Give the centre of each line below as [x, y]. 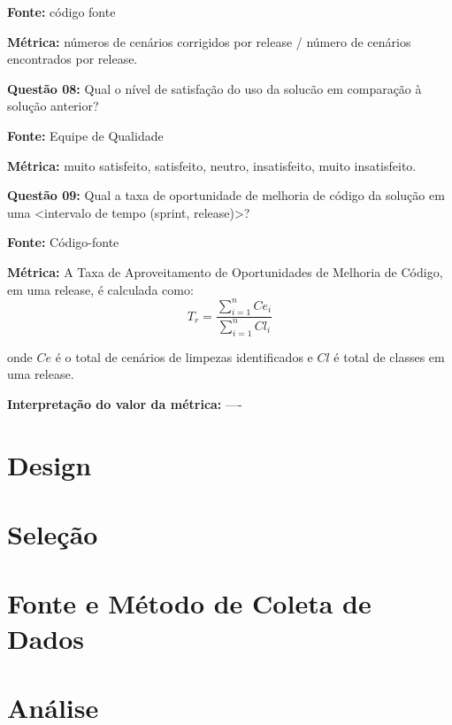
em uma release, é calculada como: [100, 289]
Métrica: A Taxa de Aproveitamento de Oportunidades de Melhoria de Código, [225, 271]
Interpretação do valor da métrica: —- [125, 403]
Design [50, 464]
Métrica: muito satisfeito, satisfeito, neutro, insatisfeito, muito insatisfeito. [212, 165]
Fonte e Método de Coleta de [189, 603]
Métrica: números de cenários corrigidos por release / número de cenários [209, 41]
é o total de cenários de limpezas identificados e [184, 356]
